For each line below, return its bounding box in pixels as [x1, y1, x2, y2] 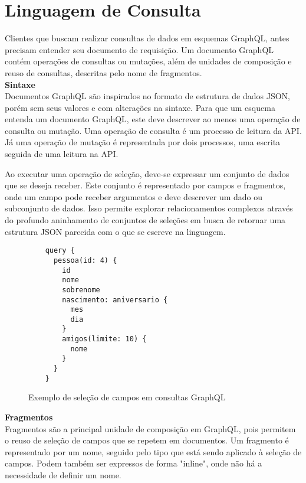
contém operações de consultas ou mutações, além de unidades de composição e [5, 55, 292, 67]
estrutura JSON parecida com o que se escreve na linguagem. [5, 225, 226, 237]
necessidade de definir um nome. [5, 468, 121, 481]
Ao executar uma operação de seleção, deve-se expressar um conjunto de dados [5, 167, 289, 180]
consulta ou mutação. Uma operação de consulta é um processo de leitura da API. [5, 124, 302, 136]
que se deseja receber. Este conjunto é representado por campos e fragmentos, [5, 179, 286, 191]
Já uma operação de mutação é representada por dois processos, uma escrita [5, 136, 281, 148]
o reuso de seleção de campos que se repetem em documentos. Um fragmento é [5, 434, 289, 446]
